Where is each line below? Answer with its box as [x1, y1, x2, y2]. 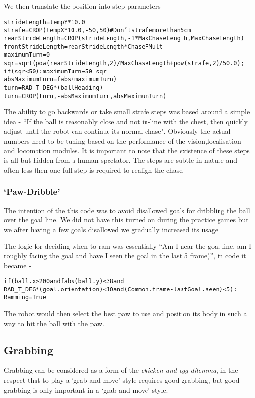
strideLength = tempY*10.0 [4, 18, 85, 26]
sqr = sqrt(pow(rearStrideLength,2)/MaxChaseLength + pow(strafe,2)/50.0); [4, 59, 244, 67]
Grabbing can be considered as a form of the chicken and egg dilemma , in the [4, 365, 238, 375]
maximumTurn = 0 [4, 51, 50, 59]
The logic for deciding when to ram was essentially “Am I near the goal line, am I [4, 241, 252, 251]
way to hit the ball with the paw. [4, 318, 104, 328]
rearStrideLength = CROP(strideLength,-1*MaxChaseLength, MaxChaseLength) [4, 35, 244, 42]
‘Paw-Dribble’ [4, 185, 60, 198]
